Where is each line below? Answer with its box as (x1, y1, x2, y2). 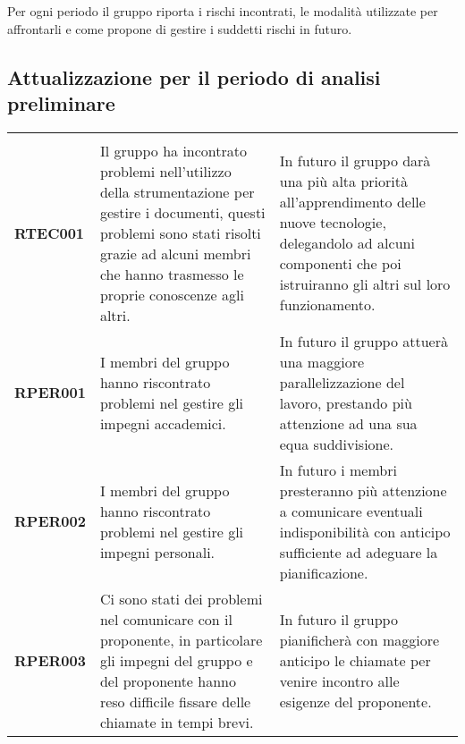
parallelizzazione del (279, 371, 405, 393)
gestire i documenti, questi (99, 201, 266, 223)
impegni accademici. (99, 412, 226, 434)
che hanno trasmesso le (99, 263, 244, 284)
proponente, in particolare (99, 629, 263, 650)
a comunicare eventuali (279, 500, 423, 521)
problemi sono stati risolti (99, 222, 261, 243)
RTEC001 (14, 222, 85, 243)
